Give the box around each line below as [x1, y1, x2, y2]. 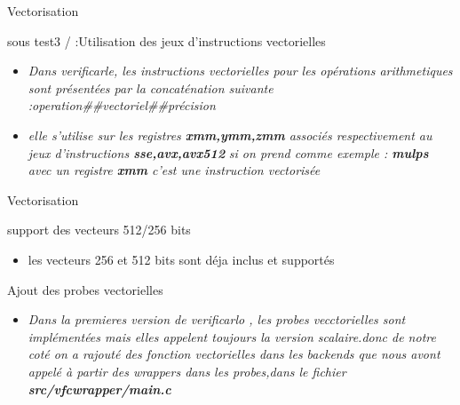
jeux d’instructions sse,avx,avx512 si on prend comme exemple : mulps [28, 143, 429, 162]
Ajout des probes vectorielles [7, 280, 163, 298]
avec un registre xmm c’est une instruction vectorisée [28, 161, 321, 179]
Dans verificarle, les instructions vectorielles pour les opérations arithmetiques [28, 61, 453, 80]
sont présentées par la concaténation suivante [28, 78, 274, 97]
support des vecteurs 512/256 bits [7, 220, 191, 239]
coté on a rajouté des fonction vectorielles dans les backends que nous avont [28, 345, 440, 363]
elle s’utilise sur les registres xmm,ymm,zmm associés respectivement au [28, 125, 432, 144]
